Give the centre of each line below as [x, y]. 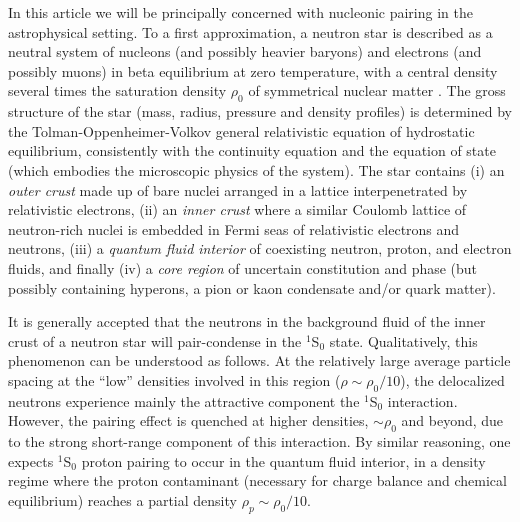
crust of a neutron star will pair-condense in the [155, 340]
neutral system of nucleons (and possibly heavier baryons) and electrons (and [245, 51]
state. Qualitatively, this [403, 340]
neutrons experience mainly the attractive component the [184, 400]
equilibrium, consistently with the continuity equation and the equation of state [252, 150]
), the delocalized [452, 379]
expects [31, 460]
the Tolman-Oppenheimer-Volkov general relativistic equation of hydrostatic [241, 130]
